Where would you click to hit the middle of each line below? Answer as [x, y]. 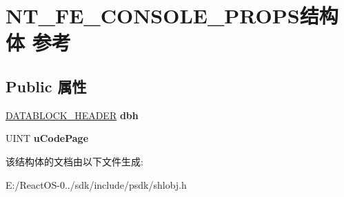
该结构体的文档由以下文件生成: [74, 161]
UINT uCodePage [47, 138]
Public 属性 [46, 86]
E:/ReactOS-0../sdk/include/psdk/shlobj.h [96, 184]
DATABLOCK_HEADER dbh [72, 115]
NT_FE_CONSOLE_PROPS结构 [172, 15]
